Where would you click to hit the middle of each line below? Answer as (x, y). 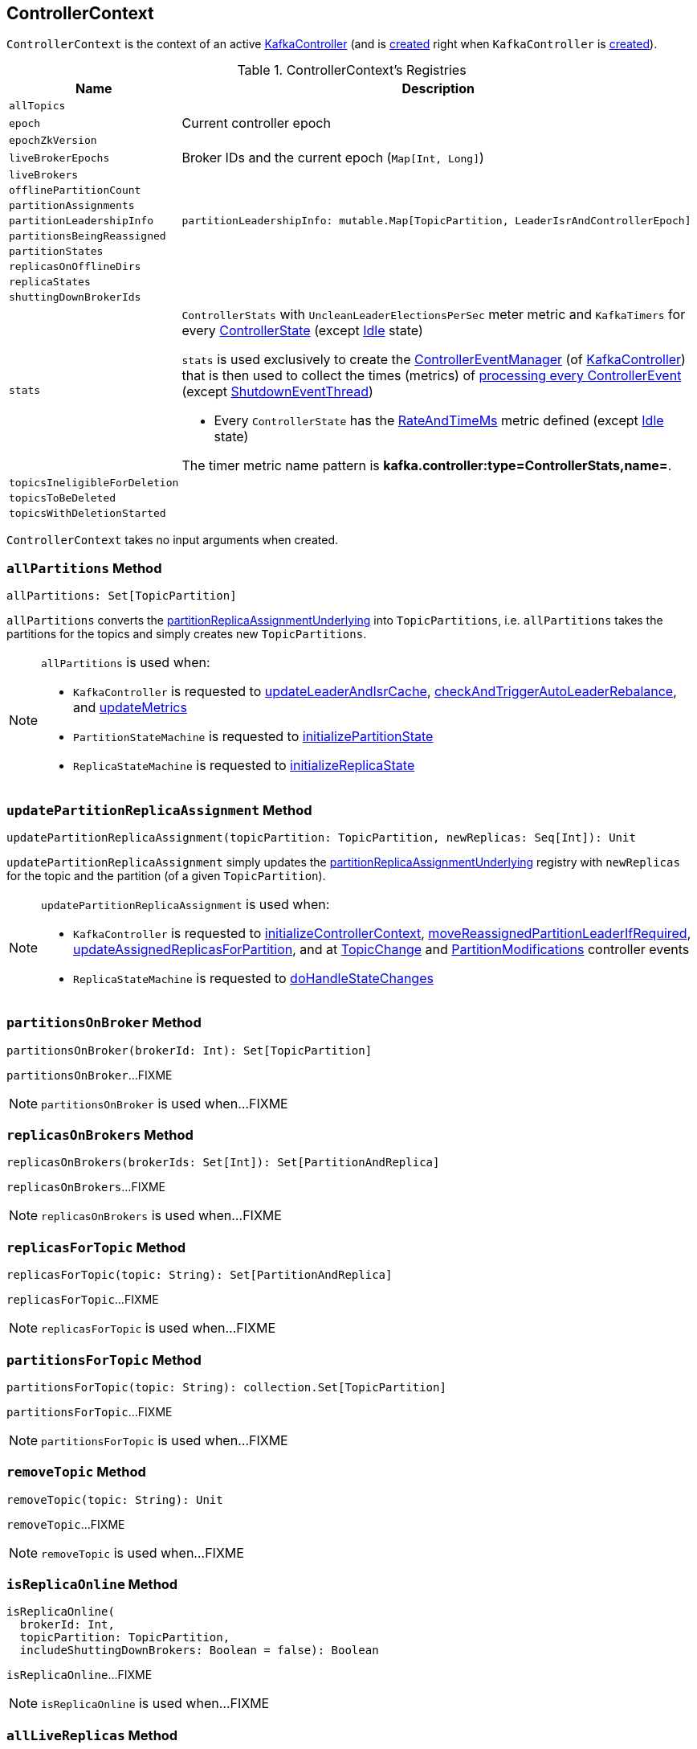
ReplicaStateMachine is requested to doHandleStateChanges (253, 978)
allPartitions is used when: (126, 663)
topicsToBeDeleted (63, 498)
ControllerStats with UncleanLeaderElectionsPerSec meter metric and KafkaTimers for (434, 315)
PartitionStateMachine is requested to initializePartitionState (253, 737)
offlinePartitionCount (75, 190)
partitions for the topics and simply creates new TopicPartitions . (187, 634)
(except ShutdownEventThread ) (277, 392)
